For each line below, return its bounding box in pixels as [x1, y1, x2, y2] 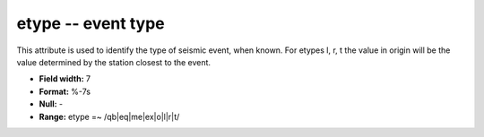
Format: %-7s [39, 86, 91, 97]
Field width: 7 [39, 73, 91, 84]
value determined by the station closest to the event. [16, 56, 211, 67]
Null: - [39, 98, 64, 109]
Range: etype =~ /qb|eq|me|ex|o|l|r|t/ [39, 111, 180, 122]
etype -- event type [16, 13, 165, 33]
